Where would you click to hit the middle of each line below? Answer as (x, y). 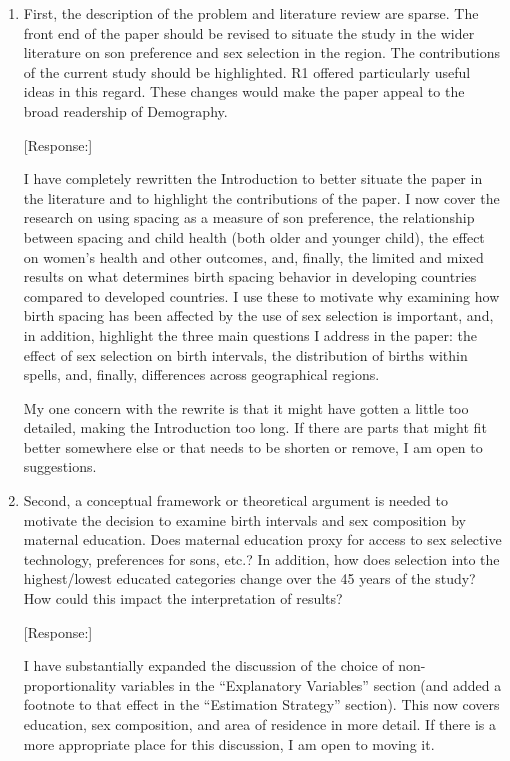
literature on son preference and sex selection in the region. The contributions (261, 52)
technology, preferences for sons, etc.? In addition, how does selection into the (261, 558)
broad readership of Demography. (125, 110)
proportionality (70, 684)
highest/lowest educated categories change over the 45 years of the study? (249, 578)
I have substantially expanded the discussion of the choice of (208, 665)
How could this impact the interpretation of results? (183, 598)
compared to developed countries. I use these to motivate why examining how (261, 295)
